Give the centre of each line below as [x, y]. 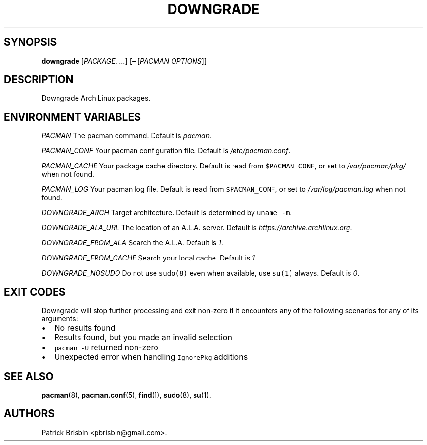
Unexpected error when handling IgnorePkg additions [151, 357]
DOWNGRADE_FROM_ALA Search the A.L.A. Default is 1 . [132, 243]
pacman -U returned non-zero [106, 347]
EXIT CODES [35, 292]
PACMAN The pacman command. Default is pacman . [126, 136]
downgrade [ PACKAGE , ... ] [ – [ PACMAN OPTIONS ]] [124, 61]
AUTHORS [29, 414]
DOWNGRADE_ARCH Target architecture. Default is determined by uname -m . [167, 213]
